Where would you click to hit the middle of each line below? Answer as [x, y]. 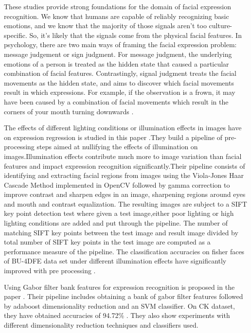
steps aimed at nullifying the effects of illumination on [117, 147]
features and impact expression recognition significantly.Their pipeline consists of [125, 166]
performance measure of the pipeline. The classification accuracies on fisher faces [124, 251]
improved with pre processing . [50, 271]
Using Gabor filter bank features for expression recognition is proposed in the [119, 287]
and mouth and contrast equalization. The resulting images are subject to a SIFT [125, 203]
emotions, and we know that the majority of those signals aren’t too [105, 26]
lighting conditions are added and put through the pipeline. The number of [116, 223]
